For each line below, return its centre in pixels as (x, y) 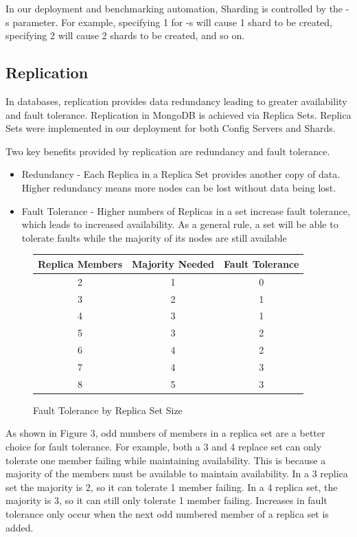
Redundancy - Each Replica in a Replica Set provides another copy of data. (181, 174)
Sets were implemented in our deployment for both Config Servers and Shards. (171, 128)
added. (20, 527)
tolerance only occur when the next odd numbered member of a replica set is (167, 513)
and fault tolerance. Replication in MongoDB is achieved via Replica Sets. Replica (178, 114)
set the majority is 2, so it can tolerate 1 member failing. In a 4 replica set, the (172, 487)
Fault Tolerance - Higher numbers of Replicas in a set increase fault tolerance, (186, 210)
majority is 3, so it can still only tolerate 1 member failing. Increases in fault (166, 500)
